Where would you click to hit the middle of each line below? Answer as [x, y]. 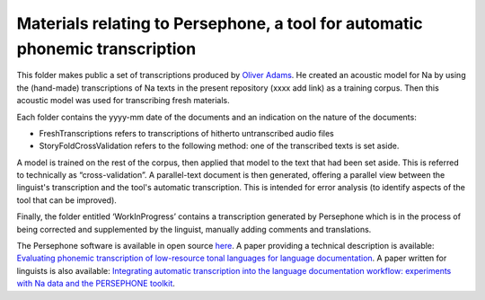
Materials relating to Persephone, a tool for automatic [220, 23]
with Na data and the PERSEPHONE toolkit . [96, 284]
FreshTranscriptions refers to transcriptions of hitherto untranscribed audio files [186, 133]
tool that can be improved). [66, 200]
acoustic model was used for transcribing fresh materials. [123, 101]
